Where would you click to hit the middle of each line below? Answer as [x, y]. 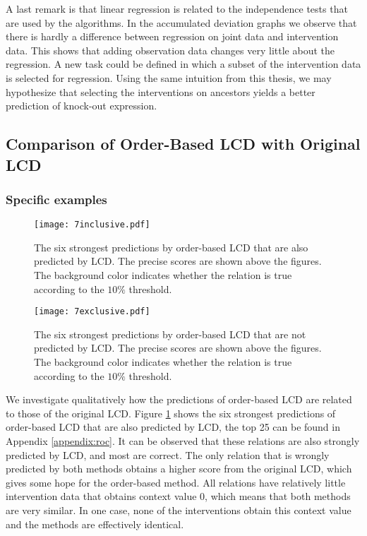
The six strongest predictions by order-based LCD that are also [171, 247]
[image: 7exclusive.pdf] [92, 312]
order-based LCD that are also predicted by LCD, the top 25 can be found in [173, 427]
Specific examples [56, 199]
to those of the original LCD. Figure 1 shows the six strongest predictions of [171, 413]
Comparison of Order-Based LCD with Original [183, 144]
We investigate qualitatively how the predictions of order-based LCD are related [179, 399]
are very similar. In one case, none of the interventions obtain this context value [179, 510]
